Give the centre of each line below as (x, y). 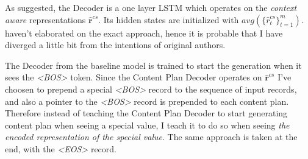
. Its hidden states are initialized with (169, 19)
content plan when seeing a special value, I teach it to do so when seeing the (147, 125)
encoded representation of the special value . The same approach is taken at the (151, 137)
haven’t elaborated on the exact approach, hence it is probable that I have (144, 33)
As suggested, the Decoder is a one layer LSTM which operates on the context (151, 7)
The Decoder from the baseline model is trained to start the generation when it (153, 65)
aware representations (45, 19)
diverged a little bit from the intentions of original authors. (115, 45)
